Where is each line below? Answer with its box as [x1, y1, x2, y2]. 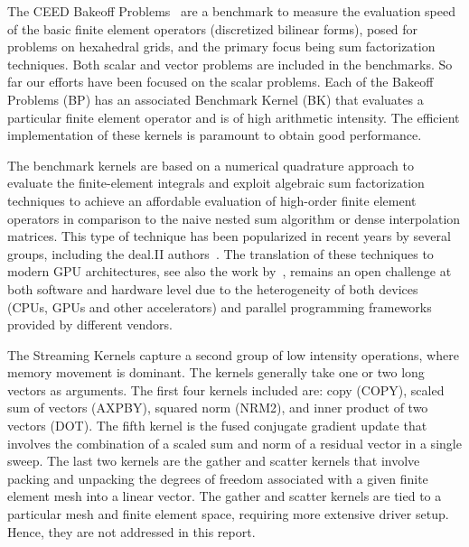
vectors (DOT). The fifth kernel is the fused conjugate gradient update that [7, 416, 427, 435]
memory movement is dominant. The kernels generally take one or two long [7, 363, 425, 382]
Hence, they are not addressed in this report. [7, 522, 256, 541]
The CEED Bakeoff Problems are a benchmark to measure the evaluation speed [7, 2, 455, 20]
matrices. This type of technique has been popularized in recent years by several [7, 227, 451, 246]
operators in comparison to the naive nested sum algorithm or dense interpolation [7, 209, 461, 227]
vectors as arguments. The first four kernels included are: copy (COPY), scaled [7, 380, 445, 399]
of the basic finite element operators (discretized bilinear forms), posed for [7, 19, 418, 38]
